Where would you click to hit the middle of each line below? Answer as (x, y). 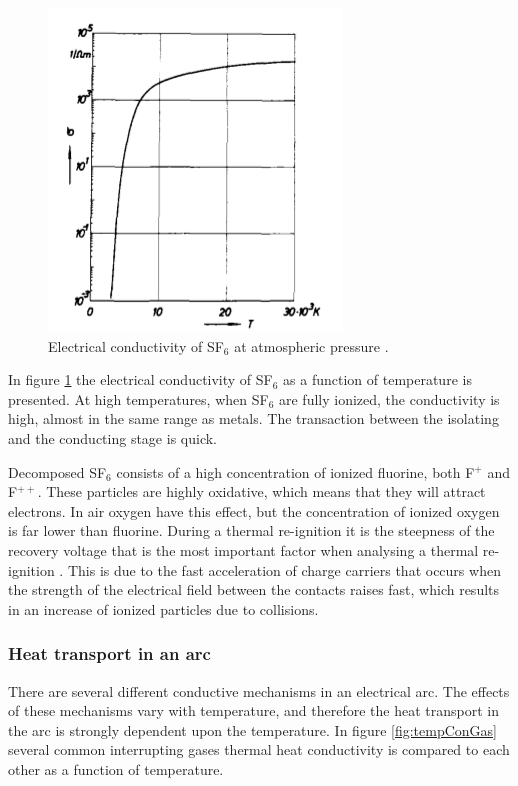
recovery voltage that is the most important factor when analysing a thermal (243, 549)
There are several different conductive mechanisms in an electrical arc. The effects (259, 690)
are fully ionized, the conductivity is (389, 398)
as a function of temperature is (377, 379)
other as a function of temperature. (116, 768)
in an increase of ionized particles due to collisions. (163, 608)
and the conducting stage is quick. (112, 437)
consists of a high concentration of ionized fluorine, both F (295, 471)
